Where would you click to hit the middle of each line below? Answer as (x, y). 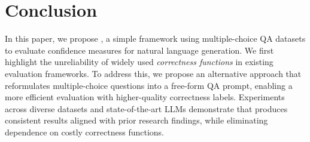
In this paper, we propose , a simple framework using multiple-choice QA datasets (155, 38)
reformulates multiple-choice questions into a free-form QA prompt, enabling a (149, 85)
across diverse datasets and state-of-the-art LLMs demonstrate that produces (146, 108)
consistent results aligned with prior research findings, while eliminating (136, 120)
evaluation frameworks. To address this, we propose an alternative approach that (153, 73)
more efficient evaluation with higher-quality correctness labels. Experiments (145, 97)
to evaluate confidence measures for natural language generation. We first (139, 50)
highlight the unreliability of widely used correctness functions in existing (139, 62)
